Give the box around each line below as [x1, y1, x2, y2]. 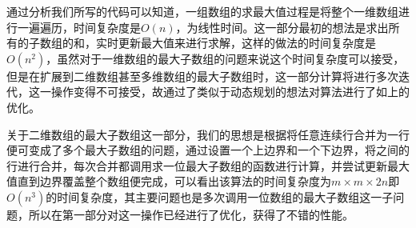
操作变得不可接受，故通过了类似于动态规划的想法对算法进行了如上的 [50, 83, 410, 100]
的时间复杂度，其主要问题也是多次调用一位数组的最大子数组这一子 [46, 188, 394, 205]
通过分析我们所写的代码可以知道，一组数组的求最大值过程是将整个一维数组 [6, 3, 398, 19]
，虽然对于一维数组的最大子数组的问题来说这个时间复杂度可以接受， [46, 50, 405, 66]
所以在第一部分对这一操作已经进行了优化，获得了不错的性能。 [28, 206, 354, 222]
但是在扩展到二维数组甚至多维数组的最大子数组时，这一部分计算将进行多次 [6, 67, 398, 84]
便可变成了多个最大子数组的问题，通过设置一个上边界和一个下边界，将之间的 [6, 142, 410, 158]
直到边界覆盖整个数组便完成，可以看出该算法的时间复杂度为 [17, 173, 331, 190]
